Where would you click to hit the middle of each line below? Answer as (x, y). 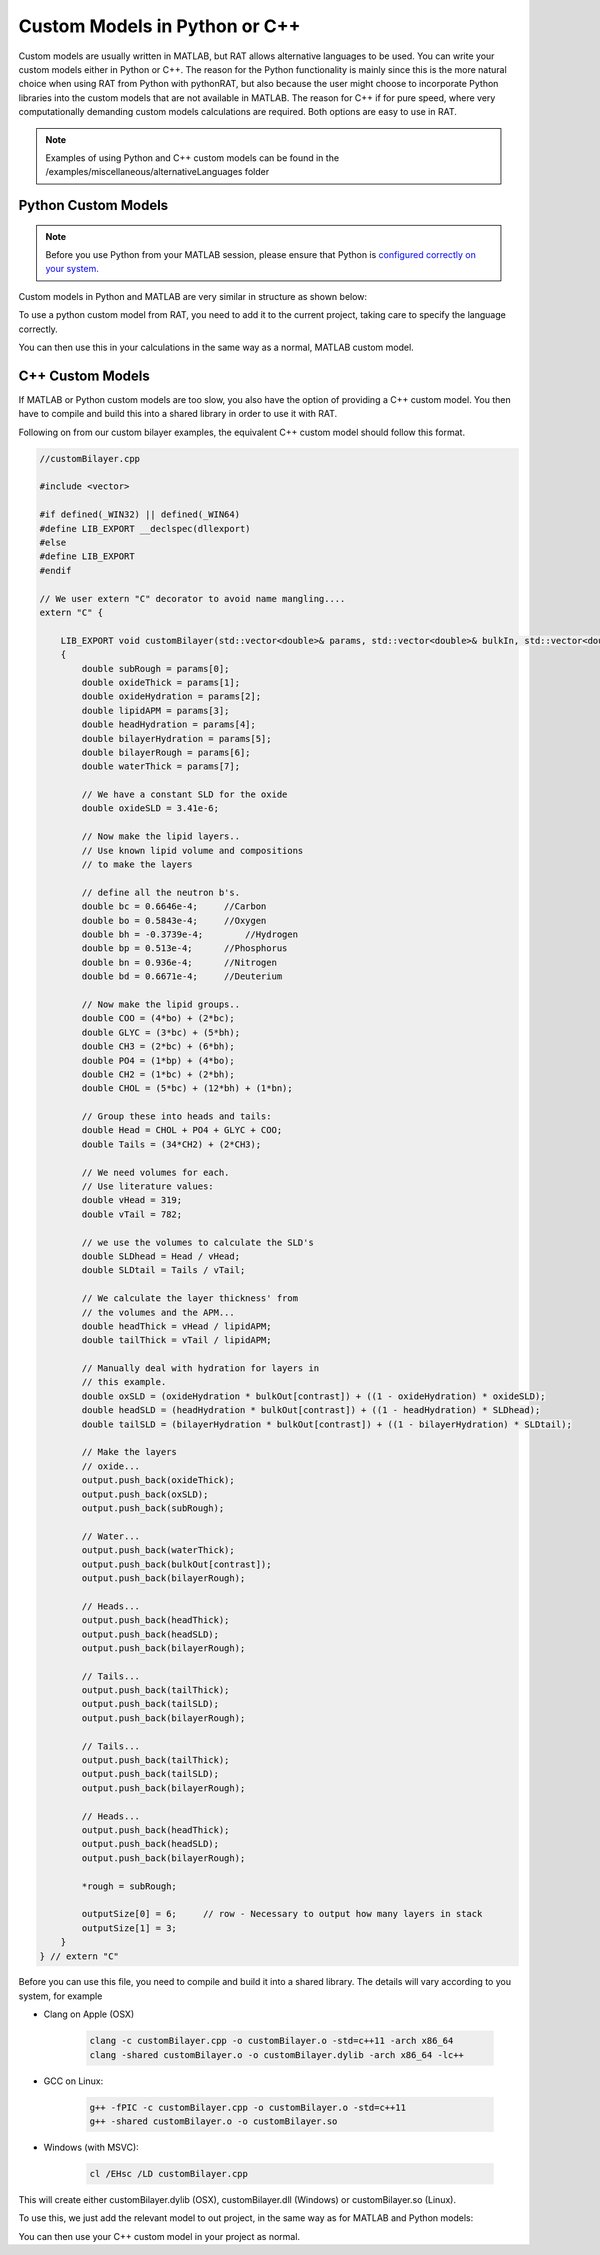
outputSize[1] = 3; (129, 1928)
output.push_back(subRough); (153, 1508)
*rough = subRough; (129, 1886)
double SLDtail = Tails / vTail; (163, 1270)
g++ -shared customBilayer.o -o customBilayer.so (213, 2121)
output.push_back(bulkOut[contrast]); (176, 1564)
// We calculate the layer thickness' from (190, 1298)
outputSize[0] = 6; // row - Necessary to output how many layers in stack (282, 1914)
